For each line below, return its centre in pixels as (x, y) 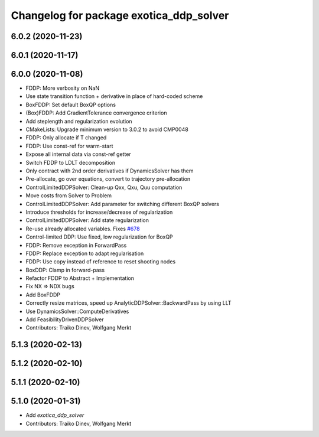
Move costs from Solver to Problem (69, 195)
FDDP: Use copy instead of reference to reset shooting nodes (101, 262)
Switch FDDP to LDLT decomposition (70, 162)
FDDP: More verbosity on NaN (63, 88)
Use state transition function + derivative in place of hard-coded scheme (114, 96)
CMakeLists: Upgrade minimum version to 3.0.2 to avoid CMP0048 (107, 129)
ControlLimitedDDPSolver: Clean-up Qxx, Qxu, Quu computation (104, 187)
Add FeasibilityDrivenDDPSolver (65, 319)
